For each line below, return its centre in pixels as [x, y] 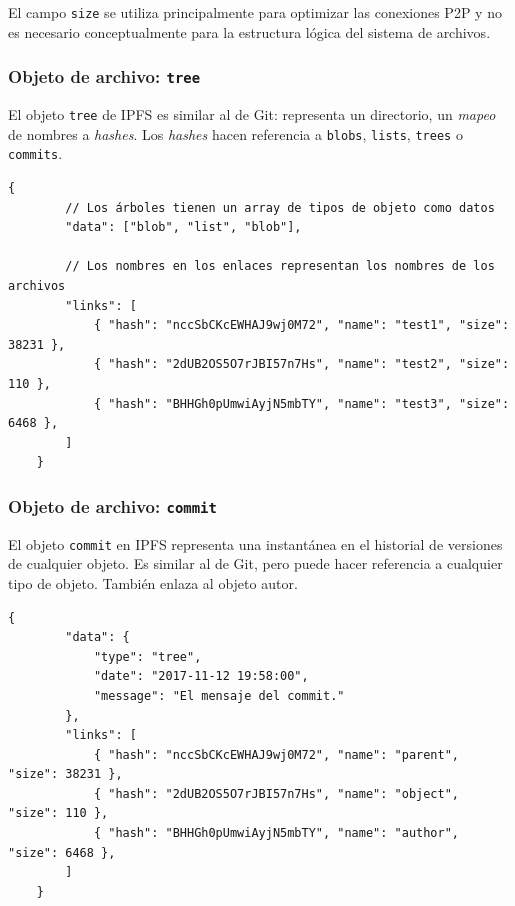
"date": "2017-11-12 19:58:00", [201, 676]
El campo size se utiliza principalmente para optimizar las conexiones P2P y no [255, 12]
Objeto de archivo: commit [112, 505]
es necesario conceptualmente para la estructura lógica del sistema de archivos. [249, 31]
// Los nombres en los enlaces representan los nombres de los [280, 266]
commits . [35, 153]
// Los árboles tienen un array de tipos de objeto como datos [280, 207]
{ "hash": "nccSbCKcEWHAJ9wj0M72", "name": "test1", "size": [301, 325]
